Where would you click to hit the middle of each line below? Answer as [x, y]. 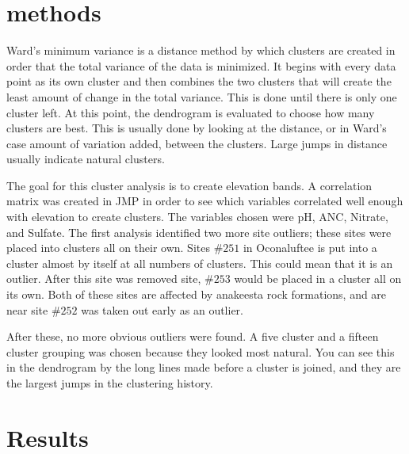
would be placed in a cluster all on [318, 279]
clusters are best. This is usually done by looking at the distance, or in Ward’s [197, 128]
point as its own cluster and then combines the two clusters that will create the [199, 81]
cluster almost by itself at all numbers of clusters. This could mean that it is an [200, 263]
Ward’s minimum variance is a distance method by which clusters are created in [201, 50]
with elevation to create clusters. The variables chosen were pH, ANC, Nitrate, [197, 217]
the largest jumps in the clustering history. [110, 383]
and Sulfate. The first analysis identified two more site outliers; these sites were [199, 232]
